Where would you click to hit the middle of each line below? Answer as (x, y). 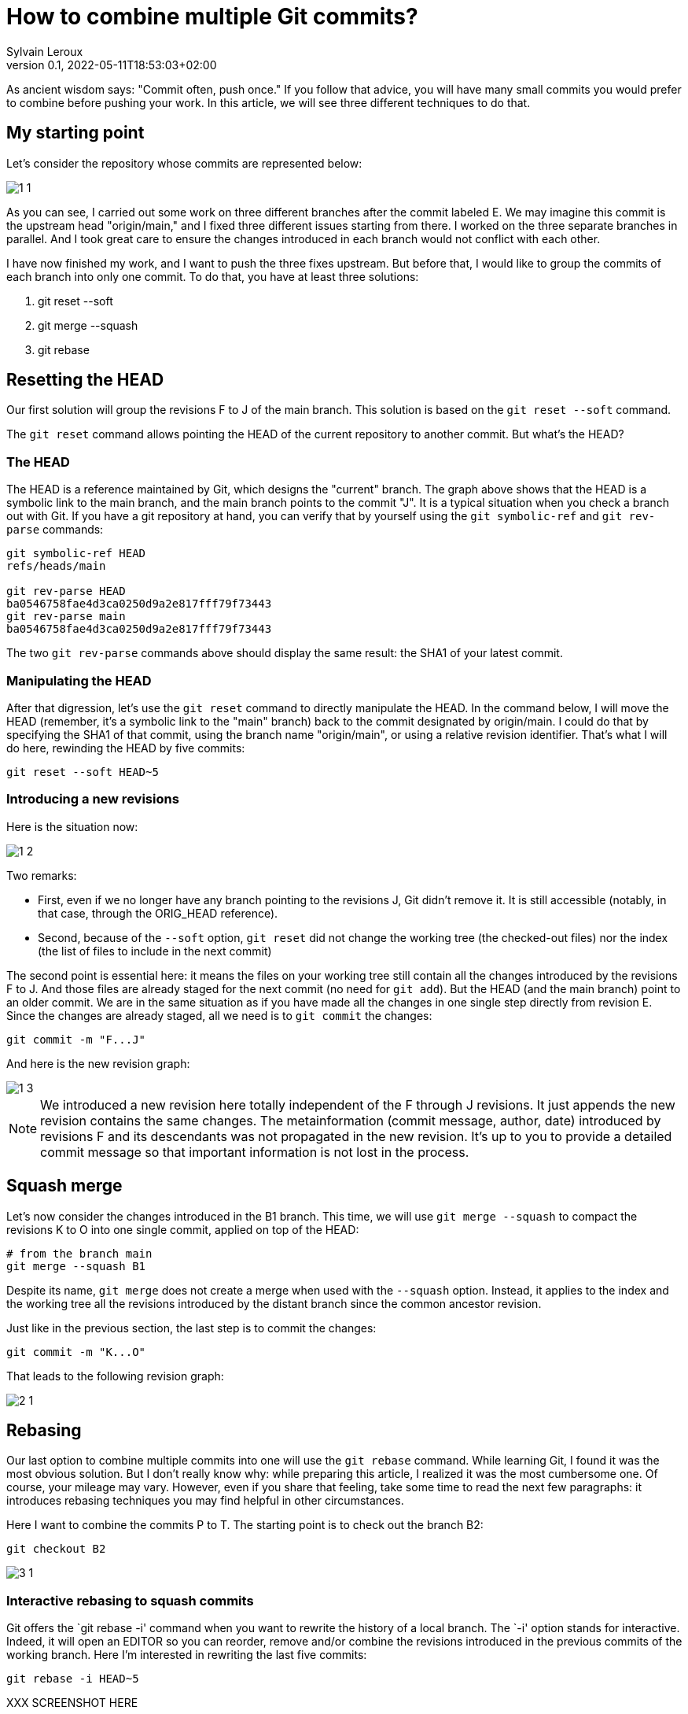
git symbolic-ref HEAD (76, 554)
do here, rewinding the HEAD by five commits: (126, 748)
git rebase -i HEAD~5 (73, 1679)
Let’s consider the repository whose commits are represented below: (184, 163)
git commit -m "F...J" (76, 1039)
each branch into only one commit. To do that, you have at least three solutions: (213, 276)
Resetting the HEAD (85, 380)
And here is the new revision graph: (98, 1063)
